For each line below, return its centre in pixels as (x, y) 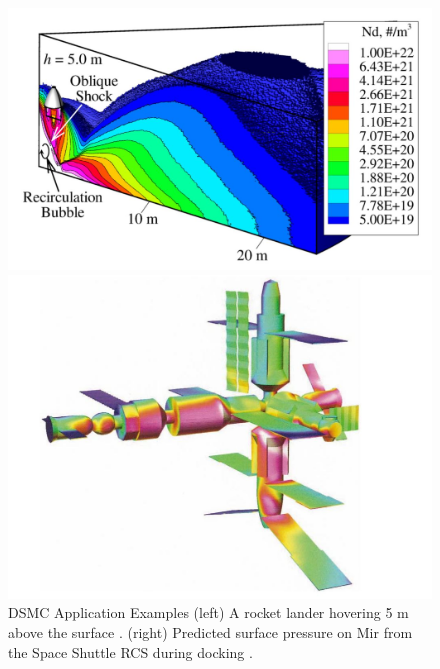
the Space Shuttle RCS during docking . (130, 651)
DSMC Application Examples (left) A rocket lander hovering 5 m (208, 612)
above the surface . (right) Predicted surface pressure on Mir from (210, 632)
